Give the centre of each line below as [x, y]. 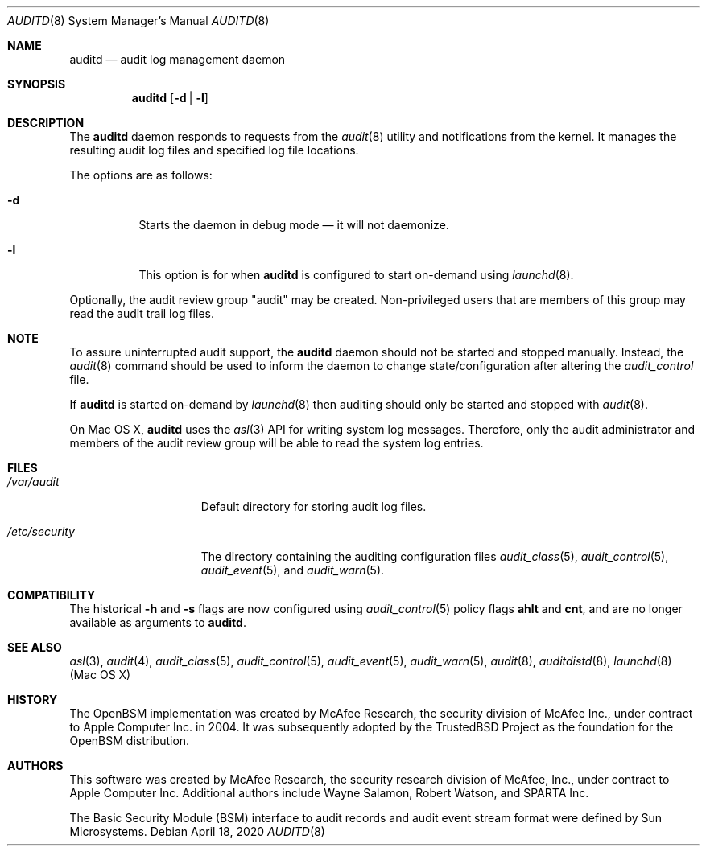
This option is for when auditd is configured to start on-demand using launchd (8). [356, 275]
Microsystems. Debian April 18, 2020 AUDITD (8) [197, 831]
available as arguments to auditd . [158, 622]
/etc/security [41, 531]
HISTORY [33, 700]
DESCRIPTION [46, 123]
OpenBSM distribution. [130, 741]
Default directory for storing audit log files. [314, 506]
